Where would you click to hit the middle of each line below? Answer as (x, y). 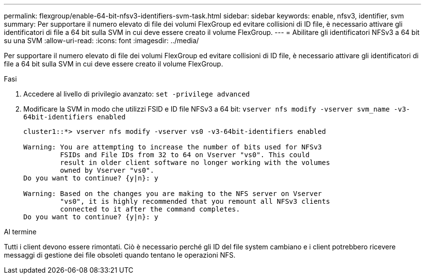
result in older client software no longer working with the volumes (195, 163)
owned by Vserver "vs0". (107, 170)
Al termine (20, 232)
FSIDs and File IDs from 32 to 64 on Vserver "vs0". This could (185, 155)
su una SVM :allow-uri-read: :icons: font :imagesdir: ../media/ (101, 41)
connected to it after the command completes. (150, 209)
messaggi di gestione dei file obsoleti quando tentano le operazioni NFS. (120, 255)
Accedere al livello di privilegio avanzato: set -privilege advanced (137, 94)
